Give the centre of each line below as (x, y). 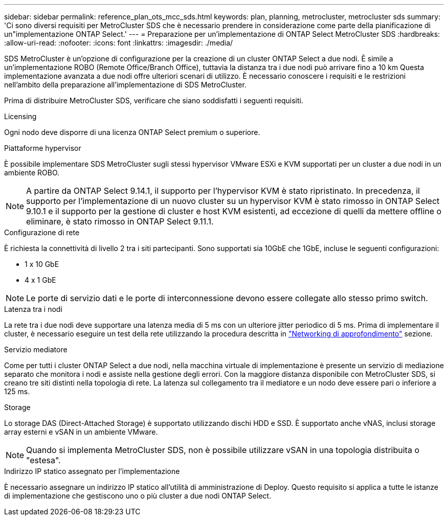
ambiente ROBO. (32, 173)
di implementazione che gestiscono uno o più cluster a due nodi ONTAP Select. (138, 496)
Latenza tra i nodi (33, 309)
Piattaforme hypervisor (43, 148)
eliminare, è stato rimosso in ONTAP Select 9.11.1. (120, 221)
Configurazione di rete (42, 232)
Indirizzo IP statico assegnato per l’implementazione (92, 471)
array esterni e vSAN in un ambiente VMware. (81, 432)
